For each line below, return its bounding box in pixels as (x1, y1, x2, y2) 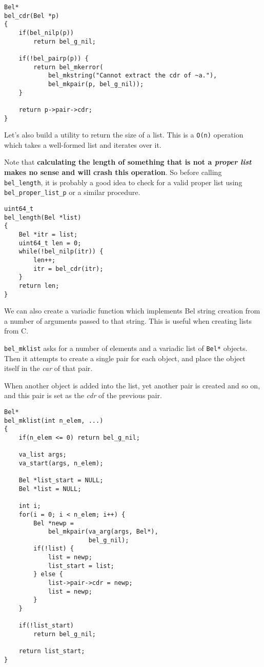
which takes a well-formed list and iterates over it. (4, 139, 161, 150)
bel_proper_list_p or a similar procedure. (4, 187, 140, 198)
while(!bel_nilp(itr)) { (18, 248, 104, 256)
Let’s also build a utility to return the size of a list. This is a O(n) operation (4, 129, 243, 140)
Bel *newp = (33, 519, 74, 527)
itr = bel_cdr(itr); (33, 265, 104, 272)
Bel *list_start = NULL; (18, 477, 104, 484)
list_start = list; (48, 562, 114, 570)
